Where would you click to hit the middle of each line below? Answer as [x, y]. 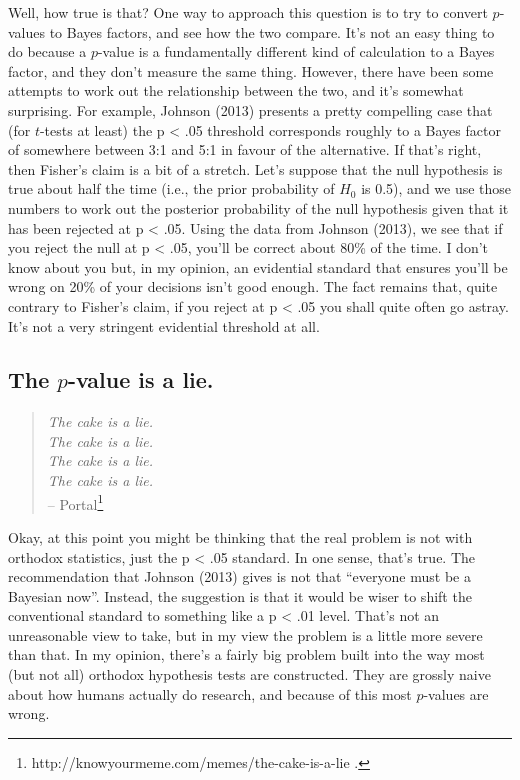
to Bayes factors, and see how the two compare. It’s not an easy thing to [272, 31]
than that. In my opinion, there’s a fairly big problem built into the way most [246, 654]
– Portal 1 [75, 502]
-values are [456, 693]
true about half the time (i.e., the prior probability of [171, 188]
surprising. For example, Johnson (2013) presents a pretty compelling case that [250, 109]
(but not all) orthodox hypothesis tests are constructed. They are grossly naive [249, 674]
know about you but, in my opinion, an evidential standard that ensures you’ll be [258, 266]
